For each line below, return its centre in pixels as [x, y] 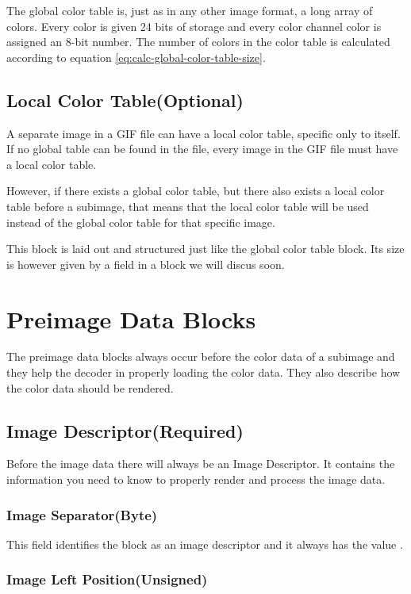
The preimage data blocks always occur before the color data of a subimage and [201, 356]
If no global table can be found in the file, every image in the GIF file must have [202, 149]
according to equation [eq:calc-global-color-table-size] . [136, 57]
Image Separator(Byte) [82, 514]
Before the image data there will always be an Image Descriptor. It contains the [201, 464]
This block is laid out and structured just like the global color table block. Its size [205, 249]
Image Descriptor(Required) [125, 430]
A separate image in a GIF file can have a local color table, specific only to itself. [204, 133]
